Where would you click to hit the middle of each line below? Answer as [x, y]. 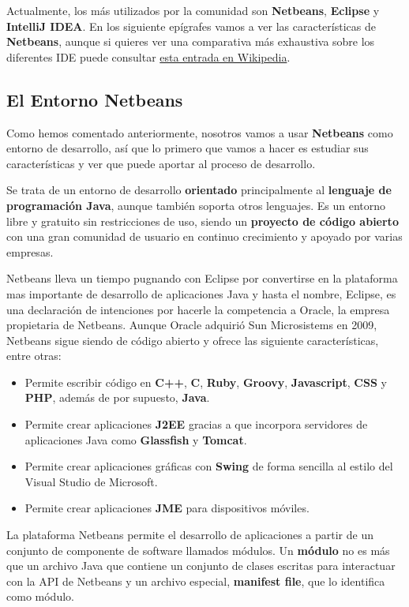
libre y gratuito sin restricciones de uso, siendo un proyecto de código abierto [203, 221]
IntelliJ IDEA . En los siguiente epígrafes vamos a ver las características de [191, 26]
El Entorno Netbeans [95, 99]
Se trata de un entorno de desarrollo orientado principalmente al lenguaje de [199, 190]
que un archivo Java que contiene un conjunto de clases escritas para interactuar [201, 566]
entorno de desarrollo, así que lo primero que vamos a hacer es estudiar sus [188, 148]
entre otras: [34, 356]
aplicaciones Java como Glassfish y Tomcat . [136, 439]
